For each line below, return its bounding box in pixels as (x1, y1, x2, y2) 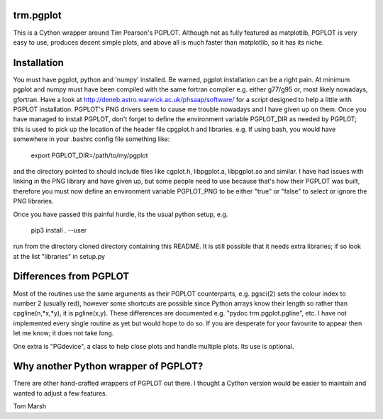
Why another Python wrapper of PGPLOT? (13, 360, 204, 372)
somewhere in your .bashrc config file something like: (13, 135, 170, 143)
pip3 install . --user (30, 225, 87, 234)
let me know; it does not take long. (13, 329, 114, 337)
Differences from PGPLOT (13, 270, 130, 283)
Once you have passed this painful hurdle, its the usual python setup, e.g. (13, 210, 228, 218)
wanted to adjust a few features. (13, 389, 108, 397)
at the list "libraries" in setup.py (13, 252, 106, 260)
